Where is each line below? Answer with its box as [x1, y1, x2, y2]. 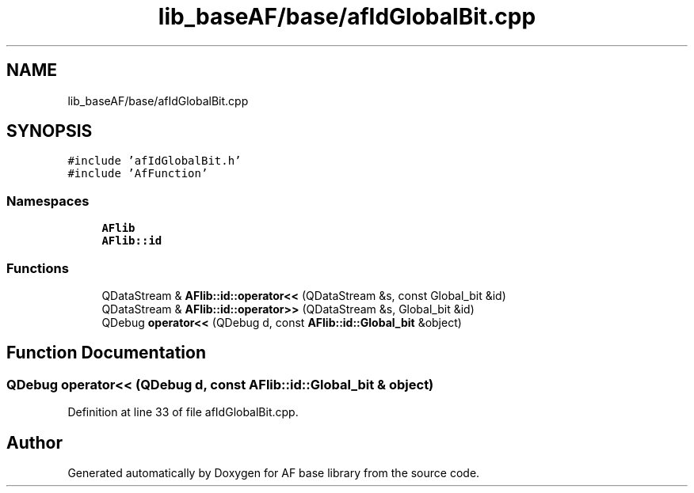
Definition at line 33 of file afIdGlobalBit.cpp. [67, 405, 299, 419]
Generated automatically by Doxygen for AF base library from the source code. [67, 466, 480, 480]
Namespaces [6, 192, 90, 209]
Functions [6, 260, 69, 276]
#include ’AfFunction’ [67, 167, 208, 180]
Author [6, 432, 63, 453]
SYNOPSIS [6, 121, 93, 142]
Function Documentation [6, 343, 206, 363]
